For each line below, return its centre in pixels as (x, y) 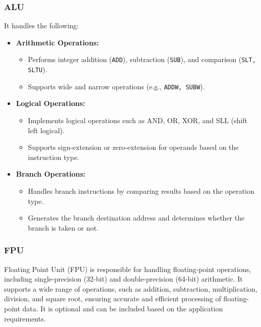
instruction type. (54, 157)
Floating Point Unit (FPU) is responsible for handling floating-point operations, (128, 269)
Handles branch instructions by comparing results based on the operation (141, 190)
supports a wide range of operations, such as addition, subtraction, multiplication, (131, 288)
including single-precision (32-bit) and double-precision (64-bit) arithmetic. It (123, 279)
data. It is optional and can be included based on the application (123, 308)
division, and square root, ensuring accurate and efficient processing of (113, 298)
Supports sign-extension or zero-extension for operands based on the (133, 147)
